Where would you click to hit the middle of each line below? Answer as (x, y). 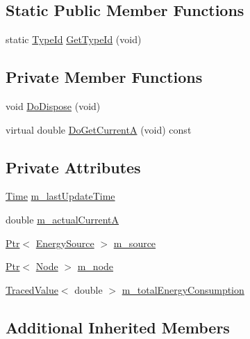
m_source (135, 243)
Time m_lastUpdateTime (60, 196)
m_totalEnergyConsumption (183, 289)
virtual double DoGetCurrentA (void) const (99, 129)
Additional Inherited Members (118, 327)
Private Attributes (73, 167)
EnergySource (65, 243)
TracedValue (32, 289)
